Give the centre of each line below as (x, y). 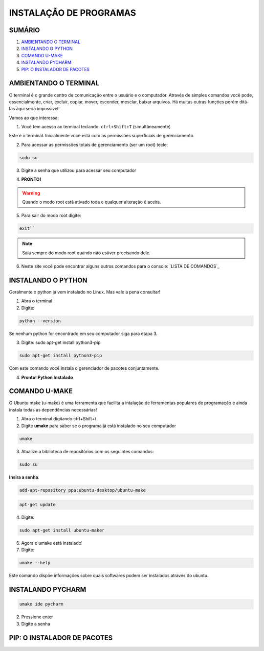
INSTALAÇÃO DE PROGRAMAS (73, 13)
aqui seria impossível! (38, 109)
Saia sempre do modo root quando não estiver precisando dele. (87, 253)
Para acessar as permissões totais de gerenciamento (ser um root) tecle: (95, 145)
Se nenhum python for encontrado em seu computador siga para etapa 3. (83, 334)
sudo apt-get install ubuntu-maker (62, 530)
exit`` (27, 229)
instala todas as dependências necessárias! (53, 410)
